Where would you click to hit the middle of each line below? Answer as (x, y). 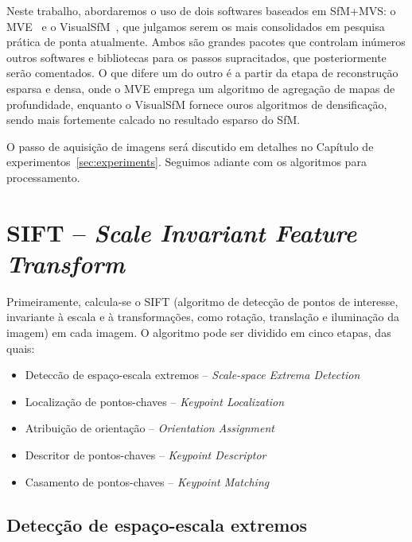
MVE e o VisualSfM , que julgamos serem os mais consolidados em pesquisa (196, 26)
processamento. (43, 177)
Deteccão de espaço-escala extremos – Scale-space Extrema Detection (192, 375)
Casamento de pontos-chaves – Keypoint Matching (147, 481)
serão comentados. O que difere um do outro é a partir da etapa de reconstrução (202, 73)
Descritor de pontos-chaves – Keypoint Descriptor (146, 455)
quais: (21, 348)
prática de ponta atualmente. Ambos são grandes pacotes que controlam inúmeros (206, 42)
